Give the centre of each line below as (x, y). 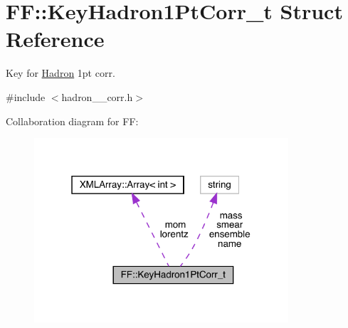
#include (26, 96)
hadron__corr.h (97, 96)
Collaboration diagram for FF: (72, 121)
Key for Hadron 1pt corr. (60, 73)
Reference (55, 39)
